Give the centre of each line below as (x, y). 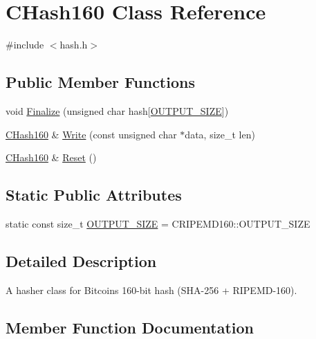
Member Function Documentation (130, 327)
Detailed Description (81, 260)
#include (25, 45)
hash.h (74, 45)
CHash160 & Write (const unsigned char (91, 134)
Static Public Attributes (94, 195)
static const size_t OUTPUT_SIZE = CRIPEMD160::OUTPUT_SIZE (158, 223)
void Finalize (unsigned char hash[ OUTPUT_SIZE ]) (117, 110)
